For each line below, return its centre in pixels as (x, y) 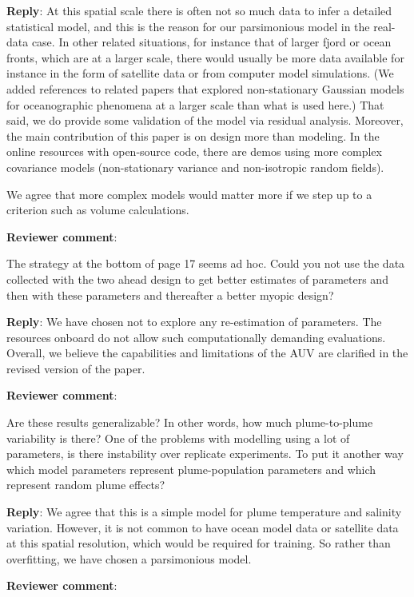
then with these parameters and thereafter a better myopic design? (170, 295)
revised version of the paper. (76, 368)
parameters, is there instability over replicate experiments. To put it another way (205, 454)
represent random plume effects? (86, 485)
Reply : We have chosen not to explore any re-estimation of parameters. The (194, 322)
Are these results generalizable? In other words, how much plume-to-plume (190, 422)
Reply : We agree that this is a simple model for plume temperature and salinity (204, 512)
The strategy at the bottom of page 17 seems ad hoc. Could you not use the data (206, 263)
